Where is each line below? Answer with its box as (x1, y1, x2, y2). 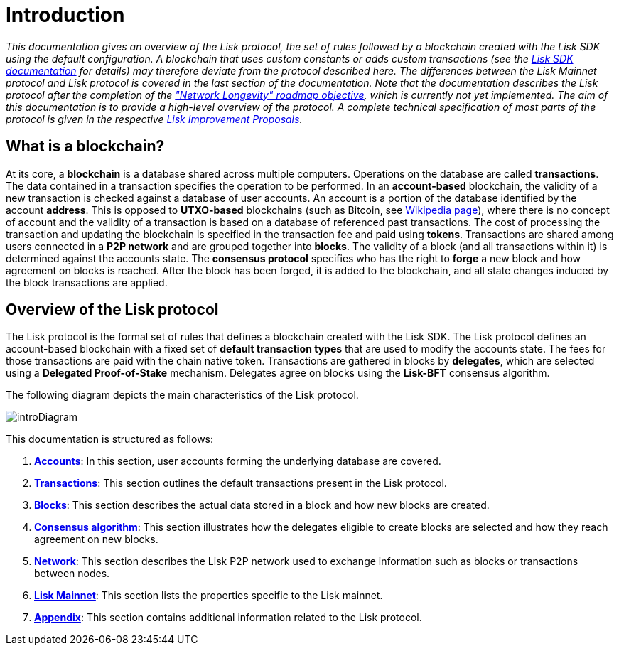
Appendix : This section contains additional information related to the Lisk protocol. (34, 611, 422, 624)
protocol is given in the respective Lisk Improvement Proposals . (6, 112, 303, 125)
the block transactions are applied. (6, 276, 168, 289)
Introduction (6, 3, 125, 27)
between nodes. (34, 567, 110, 580)
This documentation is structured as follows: (6, 433, 214, 446)
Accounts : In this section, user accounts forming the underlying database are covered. (34, 455, 441, 468)
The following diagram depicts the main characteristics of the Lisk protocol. (6, 389, 359, 402)
